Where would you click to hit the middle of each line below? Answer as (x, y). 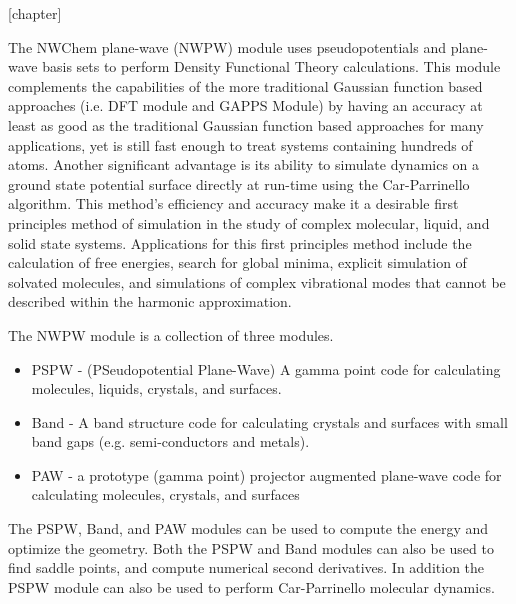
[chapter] (35, 13)
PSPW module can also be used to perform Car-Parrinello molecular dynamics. (251, 586)
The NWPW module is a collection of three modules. (171, 334)
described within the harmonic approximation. (150, 301)
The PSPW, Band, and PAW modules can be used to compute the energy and (248, 528)
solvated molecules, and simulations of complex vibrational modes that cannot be (257, 281)
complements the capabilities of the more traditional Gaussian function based (245, 85)
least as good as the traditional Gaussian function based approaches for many (246, 124)
